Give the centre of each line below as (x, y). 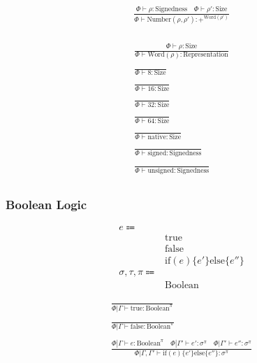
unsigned (161, 170)
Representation (206, 55)
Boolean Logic (46, 204)
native (157, 137)
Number (159, 19)
